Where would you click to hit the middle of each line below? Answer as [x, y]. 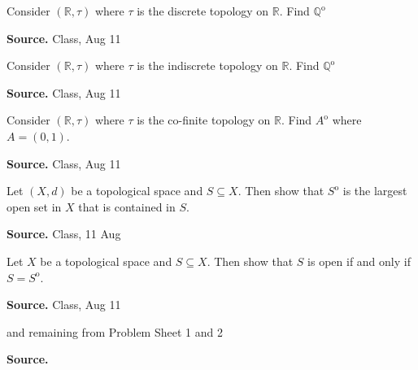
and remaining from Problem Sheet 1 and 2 [115, 331]
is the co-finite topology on [204, 120]
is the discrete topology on [203, 11]
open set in [34, 206]
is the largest [375, 191]
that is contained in [127, 206]
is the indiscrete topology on [207, 65]
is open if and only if [359, 261]
